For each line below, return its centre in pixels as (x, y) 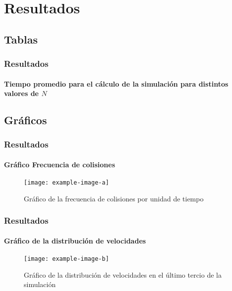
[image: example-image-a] (66, 183)
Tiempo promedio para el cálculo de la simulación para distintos (116, 83)
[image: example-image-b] (66, 259)
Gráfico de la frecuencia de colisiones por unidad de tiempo (114, 198)
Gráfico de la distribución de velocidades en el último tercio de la (123, 274)
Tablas (21, 39)
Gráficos (26, 120)
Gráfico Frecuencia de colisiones (60, 164)
